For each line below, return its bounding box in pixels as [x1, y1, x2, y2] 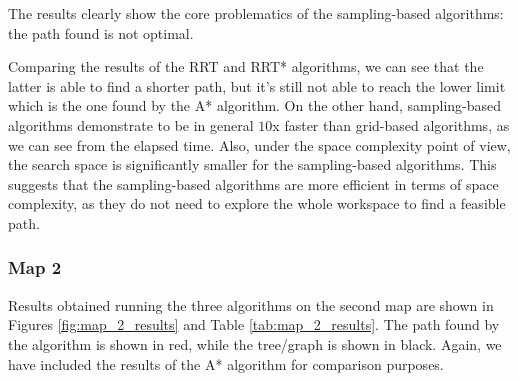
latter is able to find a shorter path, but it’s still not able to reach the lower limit [8, 75, 506, 96]
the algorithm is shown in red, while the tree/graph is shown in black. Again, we [8, 333, 502, 354]
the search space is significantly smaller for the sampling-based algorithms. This [8, 154, 497, 175]
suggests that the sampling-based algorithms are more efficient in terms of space [8, 173, 499, 194]
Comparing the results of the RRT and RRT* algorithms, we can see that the [8, 56, 484, 77]
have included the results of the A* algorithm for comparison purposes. [8, 353, 444, 374]
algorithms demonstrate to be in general [8, 114, 254, 135]
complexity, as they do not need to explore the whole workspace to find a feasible [8, 193, 506, 214]
